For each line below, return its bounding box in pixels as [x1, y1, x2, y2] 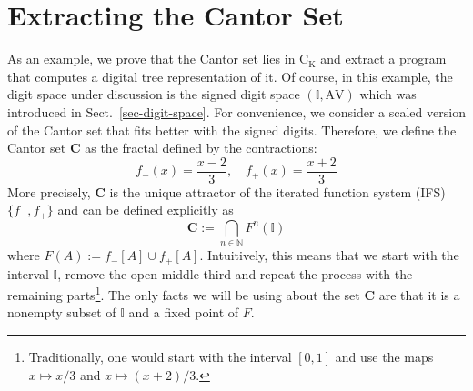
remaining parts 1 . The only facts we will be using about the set [7, 283, 360, 304]
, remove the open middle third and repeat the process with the [57, 264, 413, 283]
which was [359, 85, 417, 104]
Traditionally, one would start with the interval [28, 347, 292, 366]
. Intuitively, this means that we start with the [199, 246, 459, 265]
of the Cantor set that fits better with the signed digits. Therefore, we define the [7, 120, 457, 139]
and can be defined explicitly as [57, 200, 234, 219]
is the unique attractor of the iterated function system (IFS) [109, 182, 446, 201]
